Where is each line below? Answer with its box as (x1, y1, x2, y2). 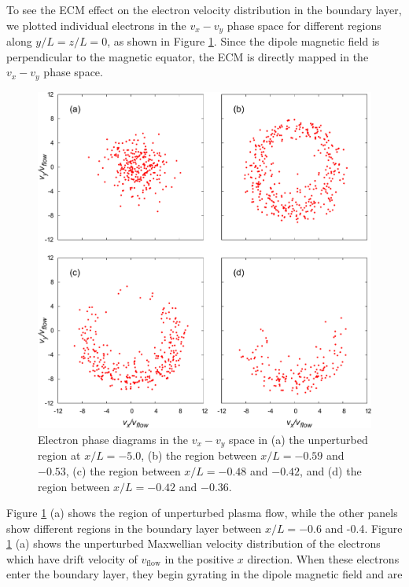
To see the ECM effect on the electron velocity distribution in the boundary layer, (6, 2, 402, 17)
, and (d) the (300, 462, 362, 479)
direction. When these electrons (247, 550, 400, 567)
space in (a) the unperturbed (229, 431, 368, 447)
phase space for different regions (227, 17, 381, 33)
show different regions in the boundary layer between (6, 519, 262, 536)
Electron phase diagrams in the (38, 431, 188, 447)
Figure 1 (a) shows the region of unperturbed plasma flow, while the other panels (6, 504, 398, 521)
